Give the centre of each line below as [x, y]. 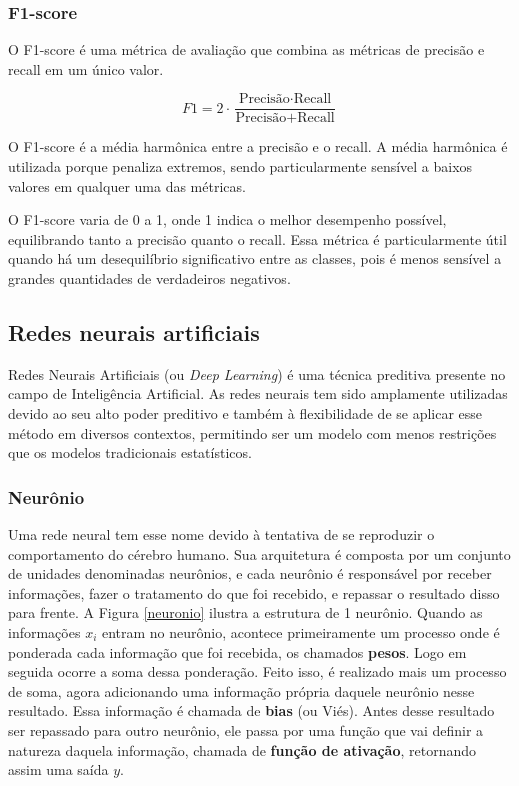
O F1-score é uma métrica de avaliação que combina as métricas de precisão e [246, 49]
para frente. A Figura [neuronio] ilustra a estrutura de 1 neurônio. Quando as [245, 612]
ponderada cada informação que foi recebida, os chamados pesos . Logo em [237, 651]
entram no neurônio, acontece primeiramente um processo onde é [300, 631]
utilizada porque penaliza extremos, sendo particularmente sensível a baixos [240, 166]
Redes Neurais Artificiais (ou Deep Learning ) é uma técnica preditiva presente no [257, 373]
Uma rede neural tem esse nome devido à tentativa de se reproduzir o [221, 534]
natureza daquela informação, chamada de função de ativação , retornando [242, 749]
